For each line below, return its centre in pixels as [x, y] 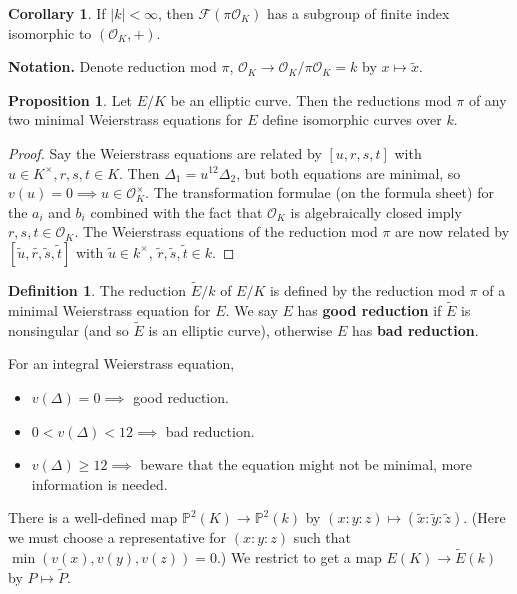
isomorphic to [50, 32]
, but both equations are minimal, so [348, 172]
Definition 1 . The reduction [97, 290]
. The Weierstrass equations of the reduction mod [226, 231]
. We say [251, 309]
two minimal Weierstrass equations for [125, 119]
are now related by [452, 231]
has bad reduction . [415, 329]
